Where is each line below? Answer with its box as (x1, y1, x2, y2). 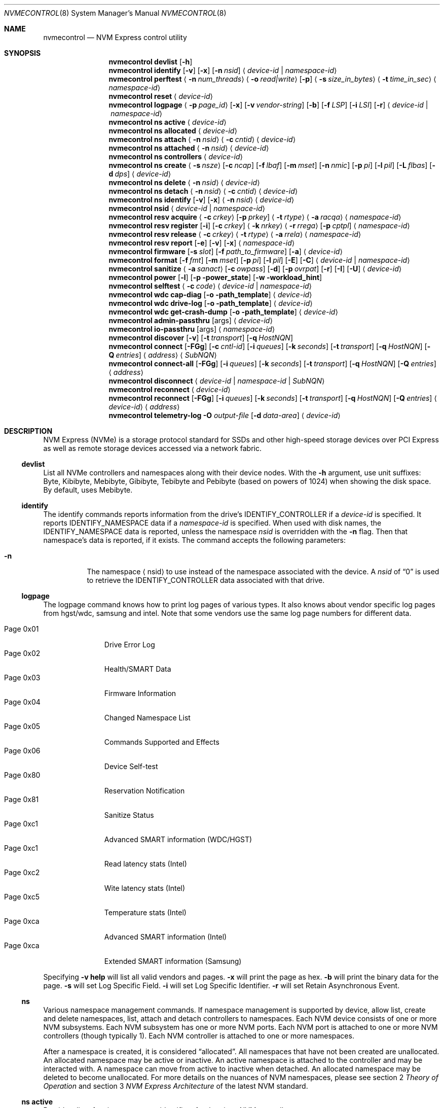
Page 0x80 (4, 771, 41, 779)
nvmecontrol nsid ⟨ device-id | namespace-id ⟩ (108, 204, 265, 213)
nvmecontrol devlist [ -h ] (108, 57, 193, 66)
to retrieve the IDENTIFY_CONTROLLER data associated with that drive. (87, 576, 325, 584)
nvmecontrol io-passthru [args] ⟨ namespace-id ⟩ (108, 325, 275, 333)
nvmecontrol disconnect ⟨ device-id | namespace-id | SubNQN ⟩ (108, 376, 325, 385)
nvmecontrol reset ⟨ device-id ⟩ (108, 92, 213, 100)
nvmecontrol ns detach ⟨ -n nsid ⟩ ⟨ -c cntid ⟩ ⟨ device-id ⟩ (108, 187, 298, 195)
